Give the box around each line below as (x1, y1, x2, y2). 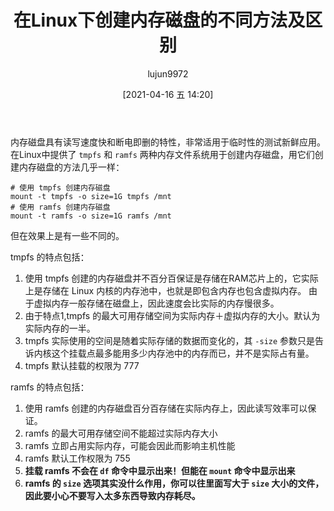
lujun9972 (147, 67, 189, 80)
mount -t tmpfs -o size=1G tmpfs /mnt (10, 191, 172, 201)
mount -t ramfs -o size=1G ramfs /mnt (10, 211, 172, 221)
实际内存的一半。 (24, 322, 96, 334)
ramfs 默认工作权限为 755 (24, 452, 131, 464)
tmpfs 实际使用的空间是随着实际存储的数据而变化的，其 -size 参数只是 (24, 334, 316, 346)
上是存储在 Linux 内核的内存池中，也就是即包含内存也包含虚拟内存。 (24, 284, 307, 296)
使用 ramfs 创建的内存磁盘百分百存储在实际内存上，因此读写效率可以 (24, 402, 308, 414)
